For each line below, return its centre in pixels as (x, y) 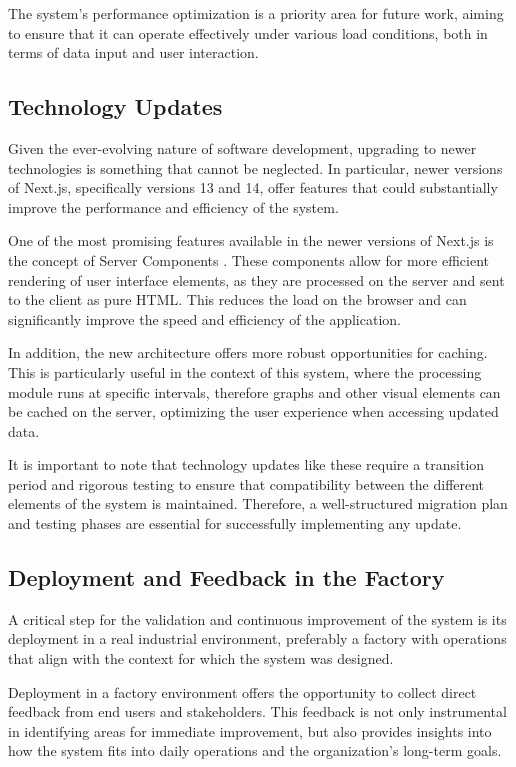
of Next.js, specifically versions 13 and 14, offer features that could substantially (253, 187)
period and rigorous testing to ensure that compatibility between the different (246, 483)
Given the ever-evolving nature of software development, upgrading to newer (242, 147)
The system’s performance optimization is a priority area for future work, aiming (256, 13)
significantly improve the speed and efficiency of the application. (204, 318)
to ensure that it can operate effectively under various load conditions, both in (248, 32)
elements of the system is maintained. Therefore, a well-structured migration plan (258, 503)
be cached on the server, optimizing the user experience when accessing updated (253, 411)
